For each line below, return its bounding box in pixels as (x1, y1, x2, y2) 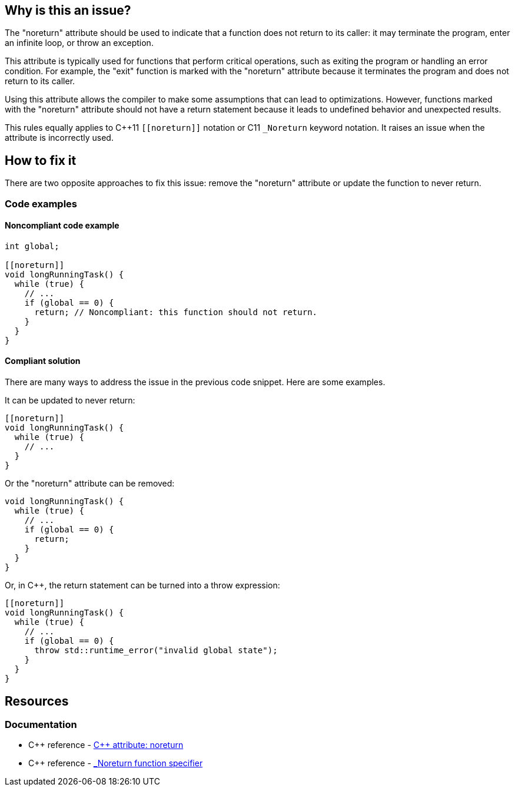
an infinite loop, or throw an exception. (5, 38, 154, 48)
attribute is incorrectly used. (5, 133, 114, 143)
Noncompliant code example (5, 220, 119, 231)
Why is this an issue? (5, 3, 131, 18)
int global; (5, 241, 59, 251)
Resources (5, 693, 69, 709)
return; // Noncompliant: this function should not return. (34, 307, 318, 317)
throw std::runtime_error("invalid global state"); (34, 646, 278, 656)
